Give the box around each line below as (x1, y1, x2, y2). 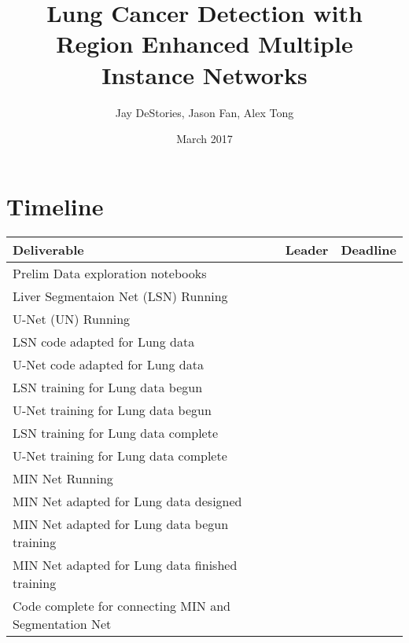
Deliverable (13, 240, 84, 259)
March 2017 (176, 130, 233, 147)
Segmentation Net (13, 614, 112, 633)
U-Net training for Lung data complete (13, 446, 227, 465)
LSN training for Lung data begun (13, 377, 203, 396)
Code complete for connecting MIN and (13, 596, 230, 615)
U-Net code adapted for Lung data (13, 355, 204, 373)
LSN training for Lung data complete (13, 423, 219, 442)
